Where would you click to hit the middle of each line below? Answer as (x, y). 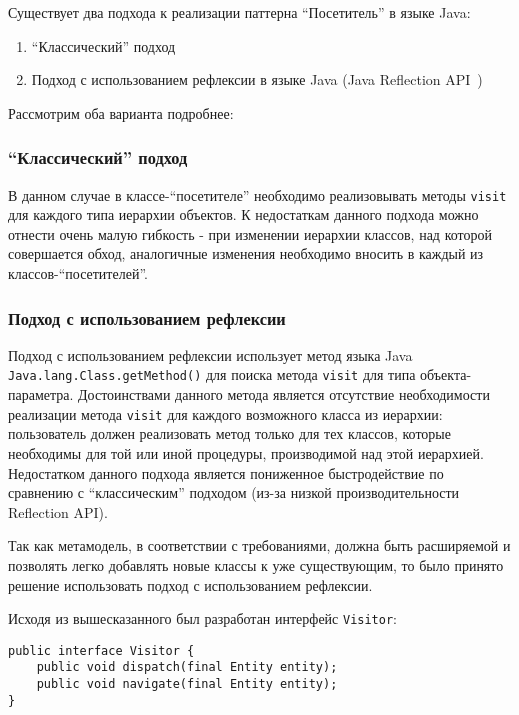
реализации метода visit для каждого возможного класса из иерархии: (225, 413)
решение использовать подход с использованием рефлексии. (190, 584)
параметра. (41, 394)
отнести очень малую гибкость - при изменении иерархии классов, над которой (250, 233)
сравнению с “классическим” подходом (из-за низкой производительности (234, 492)
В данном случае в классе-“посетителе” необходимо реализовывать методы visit (257, 194)
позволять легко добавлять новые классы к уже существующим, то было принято (256, 564)
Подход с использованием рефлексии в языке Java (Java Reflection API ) (257, 79)
